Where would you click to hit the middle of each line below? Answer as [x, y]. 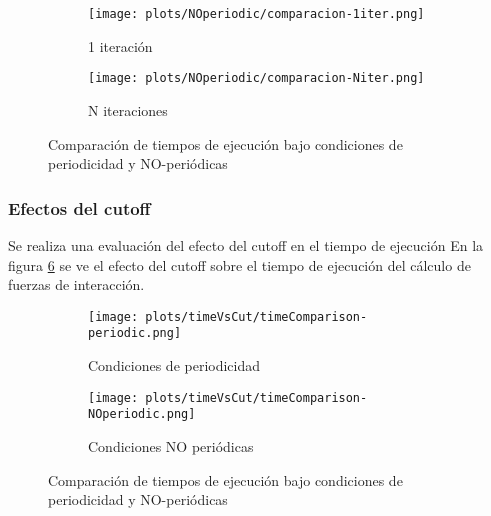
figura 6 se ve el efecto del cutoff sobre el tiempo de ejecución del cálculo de [239, 264]
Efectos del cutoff [79, 207]
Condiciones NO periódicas [171, 445]
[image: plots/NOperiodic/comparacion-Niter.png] [256, 78]
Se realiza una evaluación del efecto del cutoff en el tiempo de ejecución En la [246, 244]
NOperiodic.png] [142, 414]
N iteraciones [128, 109]
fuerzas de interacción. [76, 284]
